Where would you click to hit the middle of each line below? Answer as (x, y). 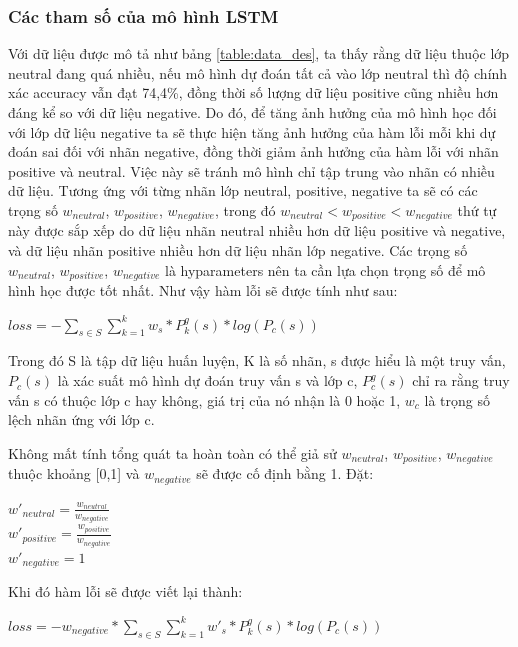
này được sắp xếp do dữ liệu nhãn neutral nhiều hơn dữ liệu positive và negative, (257, 230)
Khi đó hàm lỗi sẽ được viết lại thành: (125, 591)
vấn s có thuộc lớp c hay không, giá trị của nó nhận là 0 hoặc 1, (204, 399)
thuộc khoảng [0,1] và (74, 473)
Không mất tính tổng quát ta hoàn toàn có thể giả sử (172, 452)
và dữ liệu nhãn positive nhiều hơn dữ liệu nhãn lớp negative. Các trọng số (238, 250)
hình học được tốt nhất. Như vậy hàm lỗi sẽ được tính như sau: (203, 290)
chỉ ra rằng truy (461, 380)
